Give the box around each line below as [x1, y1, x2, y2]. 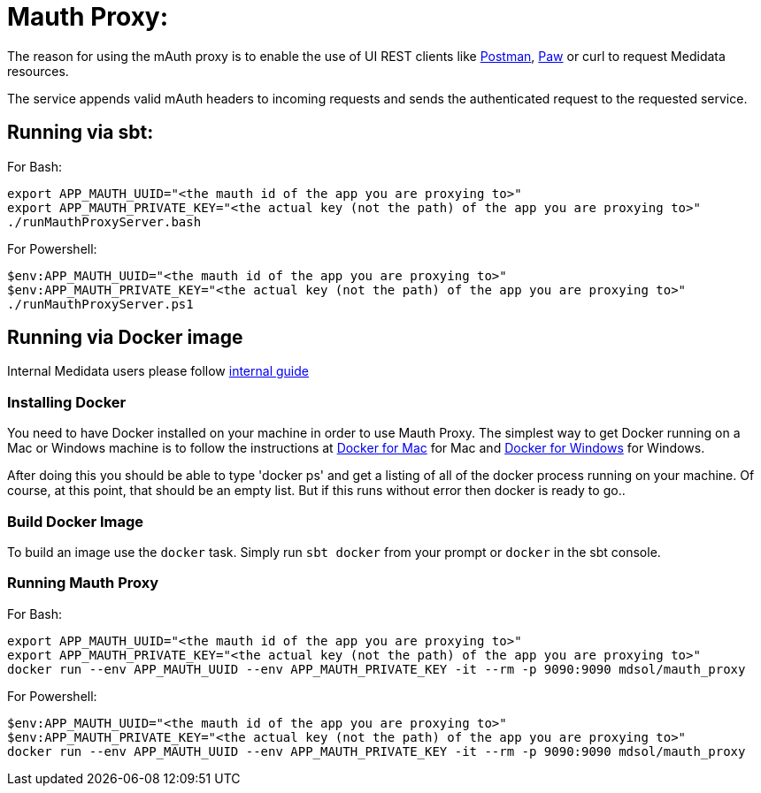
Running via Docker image [7, 326, 243, 349]
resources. [7, 63, 69, 79]
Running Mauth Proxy [7, 574, 159, 592]
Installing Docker [7, 393, 127, 411]
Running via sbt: [7, 121, 154, 144]
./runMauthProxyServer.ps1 [7, 296, 194, 311]
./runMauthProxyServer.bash [7, 214, 202, 229]
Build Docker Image [7, 512, 144, 530]
